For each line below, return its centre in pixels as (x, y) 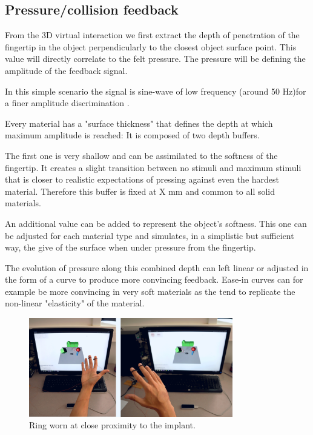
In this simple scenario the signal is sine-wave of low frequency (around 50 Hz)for (156, 91)
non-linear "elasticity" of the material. (75, 303)
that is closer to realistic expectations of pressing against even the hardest (142, 179)
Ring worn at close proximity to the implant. (112, 425)
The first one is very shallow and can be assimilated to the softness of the (141, 155)
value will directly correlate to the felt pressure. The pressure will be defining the (155, 59)
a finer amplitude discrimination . (67, 103)
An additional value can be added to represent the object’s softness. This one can (156, 223)
